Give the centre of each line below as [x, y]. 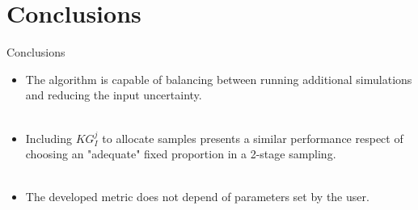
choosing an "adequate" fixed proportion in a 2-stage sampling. [181, 154]
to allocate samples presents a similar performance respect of [253, 138]
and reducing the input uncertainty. [114, 95]
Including [49, 138]
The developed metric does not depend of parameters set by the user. [197, 197]
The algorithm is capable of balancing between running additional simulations [219, 79]
